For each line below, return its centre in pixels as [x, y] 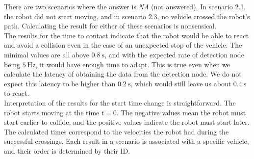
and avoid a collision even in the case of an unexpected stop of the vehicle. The [123, 45]
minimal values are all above [47, 54]
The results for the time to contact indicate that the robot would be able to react [127, 35]
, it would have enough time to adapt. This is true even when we [133, 64]
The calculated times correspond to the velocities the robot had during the [116, 131]
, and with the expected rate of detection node [174, 54]
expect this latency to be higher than [60, 83]
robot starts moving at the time [52, 112]
